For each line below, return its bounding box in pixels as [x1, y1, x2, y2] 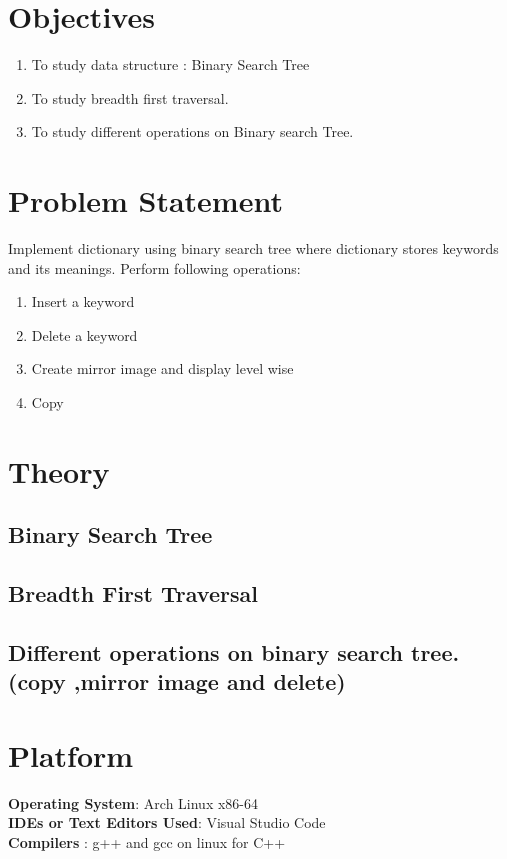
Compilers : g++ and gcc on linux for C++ [8, 832, 286, 853]
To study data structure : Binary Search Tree [31, 54, 310, 75]
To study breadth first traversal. [31, 87, 229, 108]
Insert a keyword [31, 291, 135, 312]
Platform [8, 734, 134, 775]
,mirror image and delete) [73, 666, 346, 697]
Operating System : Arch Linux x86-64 [8, 792, 259, 813]
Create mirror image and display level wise [31, 358, 294, 379]
